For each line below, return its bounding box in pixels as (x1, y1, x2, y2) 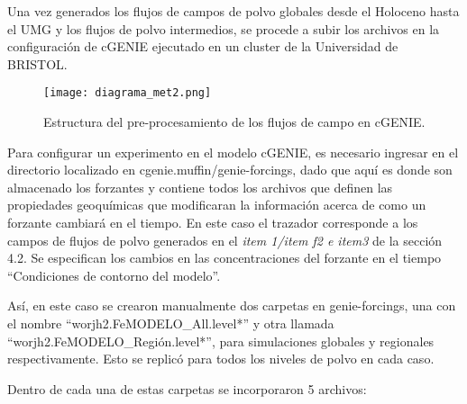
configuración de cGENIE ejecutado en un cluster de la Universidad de (7, 37, 398, 56)
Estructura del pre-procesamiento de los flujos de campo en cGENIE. (43, 112, 426, 131)
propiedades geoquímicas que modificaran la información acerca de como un (7, 195, 426, 214)
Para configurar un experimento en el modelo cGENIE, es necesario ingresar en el (7, 142, 459, 161)
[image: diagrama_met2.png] (43, 86, 212, 100)
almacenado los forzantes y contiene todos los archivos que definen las (7, 177, 393, 196)
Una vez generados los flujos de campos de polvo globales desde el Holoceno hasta (7, 2, 460, 20)
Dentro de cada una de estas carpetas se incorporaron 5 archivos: (7, 379, 367, 398)
